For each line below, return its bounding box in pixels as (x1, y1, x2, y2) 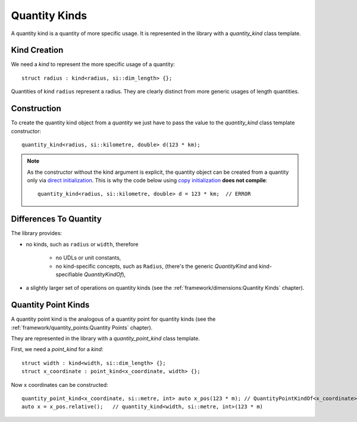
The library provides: (11, 230, 62, 237)
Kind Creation (11, 45, 64, 55)
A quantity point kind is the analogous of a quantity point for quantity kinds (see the (11, 315, 216, 323)
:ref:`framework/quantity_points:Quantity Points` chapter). (11, 324, 153, 331)
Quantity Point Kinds (11, 300, 90, 310)
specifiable (55, 271, 83, 278)
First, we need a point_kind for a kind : (11, 346, 104, 353)
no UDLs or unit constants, (55, 254, 121, 261)
